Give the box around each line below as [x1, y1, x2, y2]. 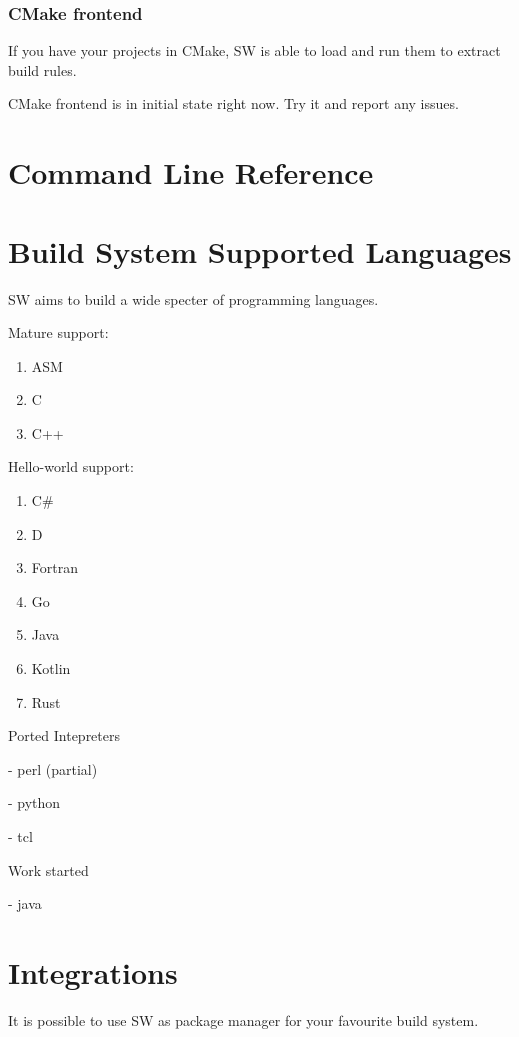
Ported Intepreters [8, 725, 120, 746]
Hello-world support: [8, 456, 134, 477]
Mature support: [8, 322, 109, 343]
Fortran [31, 557, 78, 578]
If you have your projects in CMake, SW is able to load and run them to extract [8, 40, 501, 61]
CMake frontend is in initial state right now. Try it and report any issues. [8, 93, 459, 114]
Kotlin [31, 658, 71, 679]
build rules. [8, 59, 77, 80]
